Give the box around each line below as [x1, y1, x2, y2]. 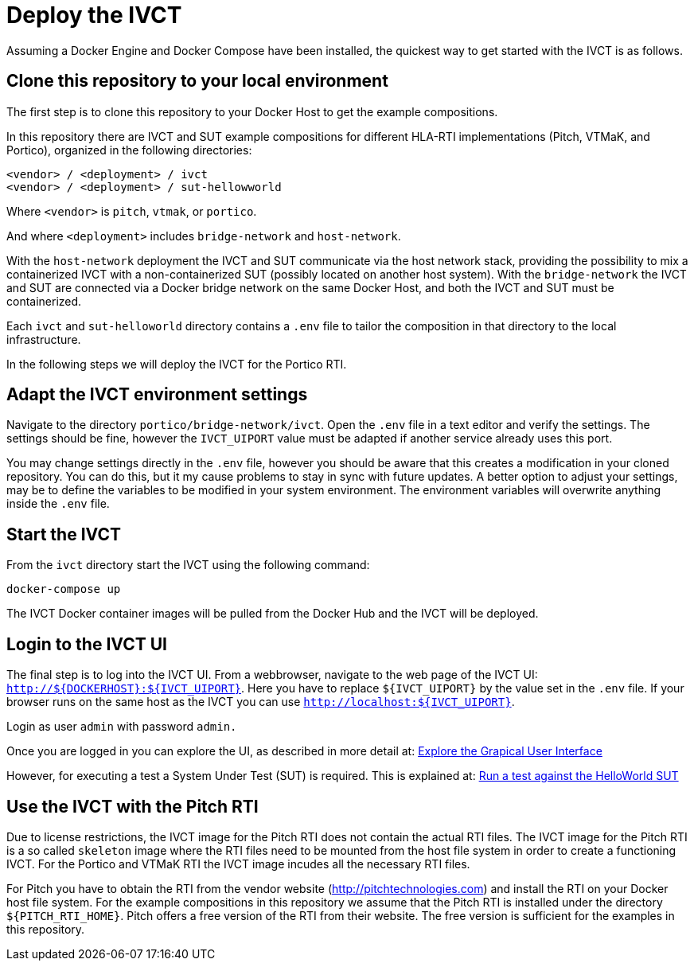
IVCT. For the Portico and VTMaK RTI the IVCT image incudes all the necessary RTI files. [6, 856, 470, 871]
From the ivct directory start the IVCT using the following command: [6, 558, 370, 572]
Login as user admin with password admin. [6, 719, 237, 734]
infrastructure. [6, 332, 81, 346]
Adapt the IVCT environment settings [6, 384, 308, 405]
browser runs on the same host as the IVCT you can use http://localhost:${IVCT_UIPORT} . [6, 695, 515, 709]
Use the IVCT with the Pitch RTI [6, 796, 259, 817]
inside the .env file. [6, 497, 110, 511]
